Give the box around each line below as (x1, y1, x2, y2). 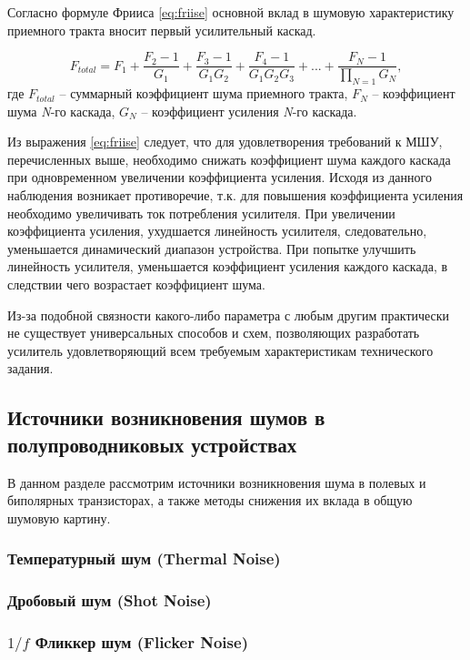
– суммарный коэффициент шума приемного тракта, (59, 84, 348, 103)
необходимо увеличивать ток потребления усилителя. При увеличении (7, 203, 395, 222)
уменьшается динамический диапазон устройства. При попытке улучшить (7, 239, 416, 258)
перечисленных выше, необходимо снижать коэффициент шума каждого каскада (7, 149, 451, 168)
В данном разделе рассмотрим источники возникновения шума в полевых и (7, 472, 426, 492)
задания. (7, 359, 54, 378)
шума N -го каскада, (7, 101, 115, 120)
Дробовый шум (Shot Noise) (7, 589, 212, 612)
